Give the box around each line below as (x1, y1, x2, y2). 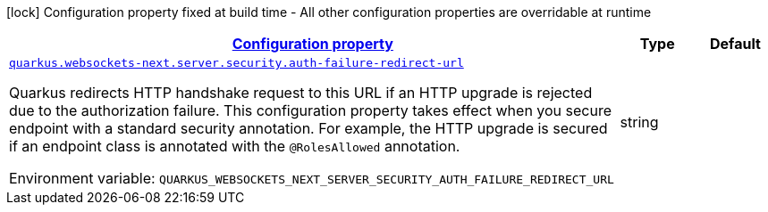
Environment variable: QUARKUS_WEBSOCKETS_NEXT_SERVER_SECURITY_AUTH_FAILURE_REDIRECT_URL (9, 169, 614, 187)
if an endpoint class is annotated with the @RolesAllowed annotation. (9, 137, 460, 155)
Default (709, 35, 761, 53)
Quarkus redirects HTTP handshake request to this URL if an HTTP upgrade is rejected (9, 84, 593, 102)
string (620, 112, 659, 131)
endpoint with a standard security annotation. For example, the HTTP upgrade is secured (9, 119, 608, 137)
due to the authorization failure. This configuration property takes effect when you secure (9, 102, 612, 119)
